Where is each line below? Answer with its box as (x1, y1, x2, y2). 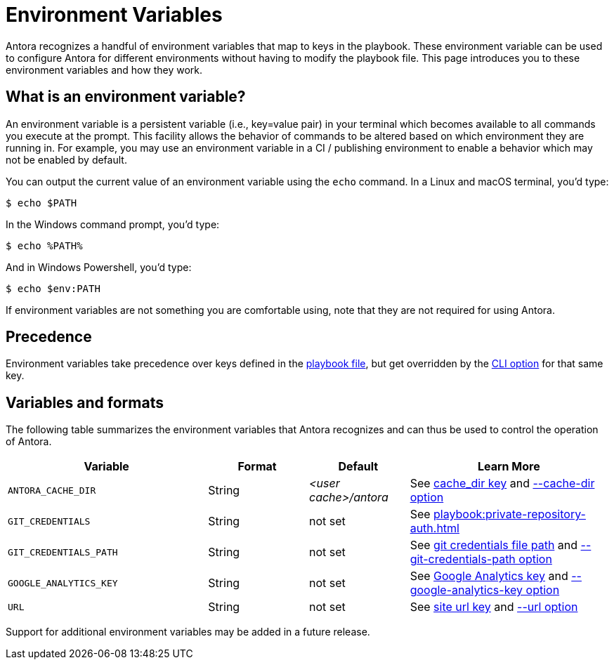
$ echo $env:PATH (6, 282, 100, 294)
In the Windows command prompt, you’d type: (6, 218, 220, 230)
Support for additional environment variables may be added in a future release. (6, 626, 370, 638)
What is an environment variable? (6, 88, 246, 106)
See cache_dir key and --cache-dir (410, 476, 595, 491)
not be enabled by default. (6, 153, 127, 166)
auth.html (410, 521, 459, 536)
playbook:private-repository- (433, 507, 586, 522)
